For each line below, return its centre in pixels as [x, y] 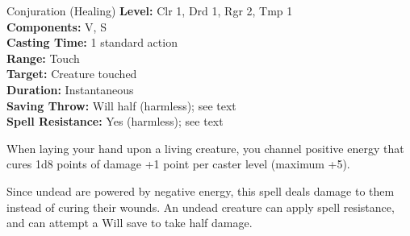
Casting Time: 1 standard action [92, 42]
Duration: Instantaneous [70, 89]
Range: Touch [43, 58]
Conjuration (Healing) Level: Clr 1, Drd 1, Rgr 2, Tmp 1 [150, 10]
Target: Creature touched [72, 74]
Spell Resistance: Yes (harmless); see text [115, 121]
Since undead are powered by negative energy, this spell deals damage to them [201, 190]
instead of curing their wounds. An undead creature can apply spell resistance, [201, 207]
